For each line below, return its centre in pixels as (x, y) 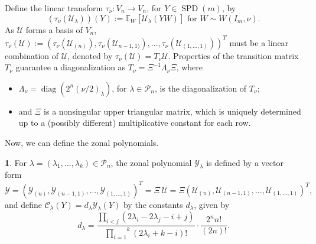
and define (24, 204)
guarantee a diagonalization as (71, 67)
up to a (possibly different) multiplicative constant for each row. (135, 123)
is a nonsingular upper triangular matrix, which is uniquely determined (172, 111)
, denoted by (90, 55)
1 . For (16, 162)
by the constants (153, 204)
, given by (212, 204)
